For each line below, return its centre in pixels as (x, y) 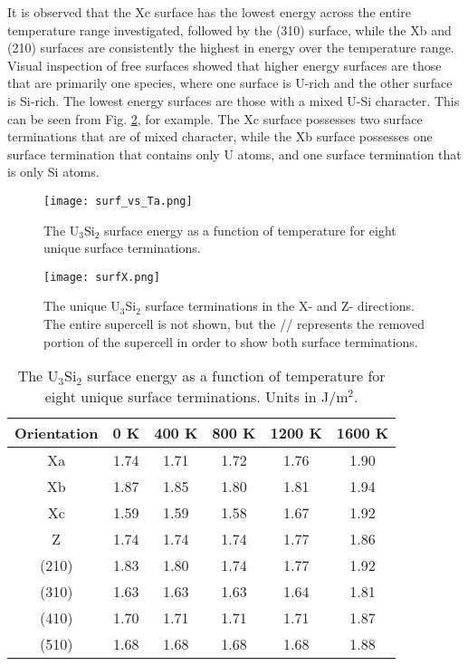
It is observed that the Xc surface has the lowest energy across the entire (209, 12)
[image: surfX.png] (102, 277)
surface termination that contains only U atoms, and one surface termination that (234, 154)
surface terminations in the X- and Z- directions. (280, 306)
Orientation (57, 433)
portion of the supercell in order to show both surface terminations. (231, 341)
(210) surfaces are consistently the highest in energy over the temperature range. (231, 48)
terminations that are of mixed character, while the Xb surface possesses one (220, 136)
